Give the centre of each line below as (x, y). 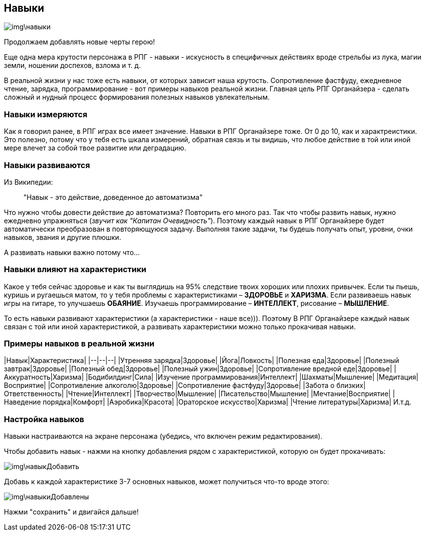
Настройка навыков (44, 419)
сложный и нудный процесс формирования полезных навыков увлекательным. (137, 97)
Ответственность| (34, 394)
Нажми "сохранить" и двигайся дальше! (71, 512)
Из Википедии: (29, 182)
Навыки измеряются (46, 114)
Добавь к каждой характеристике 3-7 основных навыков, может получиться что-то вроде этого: (167, 482)
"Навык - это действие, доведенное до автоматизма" (113, 197)
